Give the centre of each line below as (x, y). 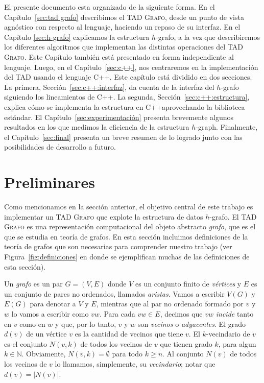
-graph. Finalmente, (227, 127)
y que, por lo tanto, (86, 324)
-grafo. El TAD (233, 216)
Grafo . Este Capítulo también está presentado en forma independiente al (119, 56)
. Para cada (117, 313)
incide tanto (235, 313)
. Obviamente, (44, 354)
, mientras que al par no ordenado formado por (170, 304)
